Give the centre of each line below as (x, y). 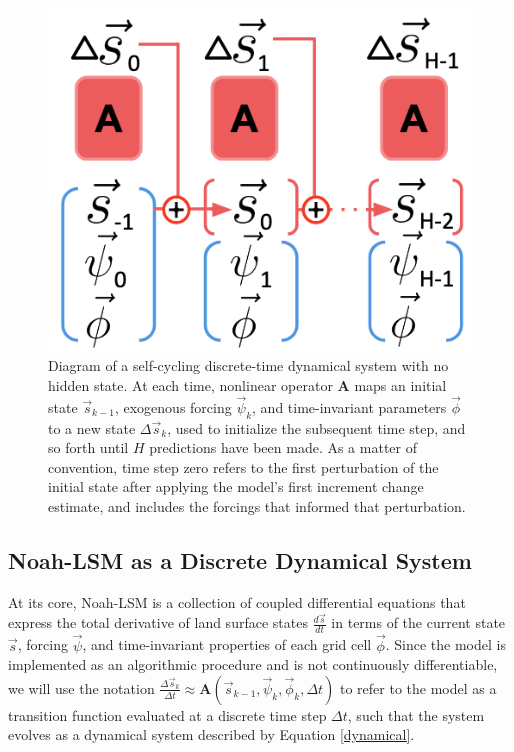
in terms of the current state (418, 622)
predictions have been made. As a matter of (283, 447)
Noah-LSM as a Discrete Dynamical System (240, 560)
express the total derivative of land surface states (158, 622)
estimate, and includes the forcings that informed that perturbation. (257, 506)
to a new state (92, 427)
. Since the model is (445, 644)
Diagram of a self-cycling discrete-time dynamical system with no (248, 365)
